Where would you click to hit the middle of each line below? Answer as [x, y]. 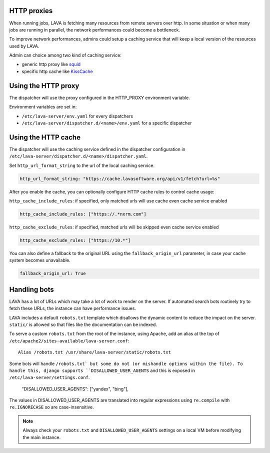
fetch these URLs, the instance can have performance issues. [72, 308]
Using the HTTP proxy [44, 86]
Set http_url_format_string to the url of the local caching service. [82, 165]
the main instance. [42, 437]
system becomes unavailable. [40, 260]
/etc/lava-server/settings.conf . [49, 377]
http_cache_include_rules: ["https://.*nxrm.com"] [83, 214]
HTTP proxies [31, 11]
